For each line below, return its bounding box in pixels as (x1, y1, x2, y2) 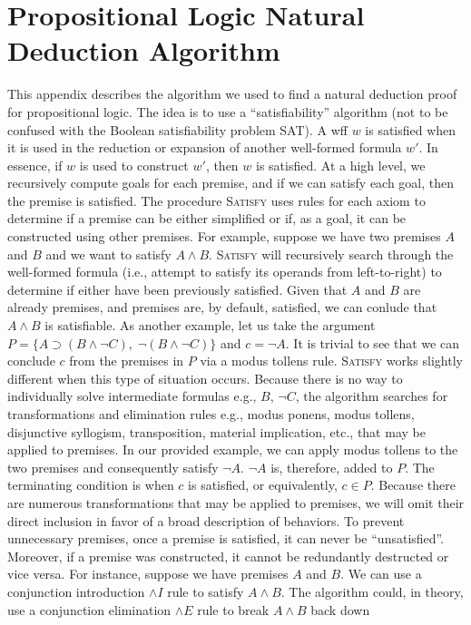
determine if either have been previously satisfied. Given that (7, 279, 348, 298)
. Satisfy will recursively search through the (209, 244, 454, 263)
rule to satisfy (167, 581, 244, 601)
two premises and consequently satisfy (7, 457, 219, 476)
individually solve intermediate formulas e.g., (7, 386, 257, 405)
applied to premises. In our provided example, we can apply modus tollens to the (7, 440, 458, 459)
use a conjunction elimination (7, 600, 172, 619)
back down (310, 600, 370, 619)
